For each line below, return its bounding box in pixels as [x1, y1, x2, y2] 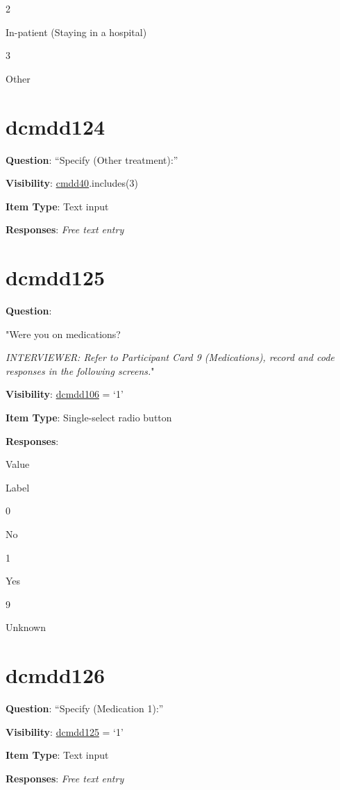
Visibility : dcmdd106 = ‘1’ [6, 387, 124, 401]
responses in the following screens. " [6, 363, 155, 378]
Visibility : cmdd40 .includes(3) [6, 176, 138, 190]
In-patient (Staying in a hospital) [6, 24, 147, 39]
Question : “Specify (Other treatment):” [6, 152, 178, 167]
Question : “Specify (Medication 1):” [6, 701, 164, 716]
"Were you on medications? [6, 326, 121, 341]
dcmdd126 [6, 661, 105, 689]
